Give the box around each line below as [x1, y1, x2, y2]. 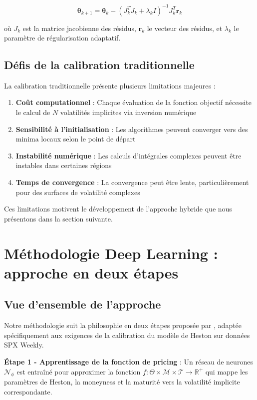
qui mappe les [205, 366, 248, 376]
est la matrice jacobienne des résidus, [22, 22, 136, 33]
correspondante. [4, 386, 52, 396]
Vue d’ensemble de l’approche [4, 296, 161, 312]
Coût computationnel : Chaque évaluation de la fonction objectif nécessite [15, 97, 252, 107]
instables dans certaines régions [15, 160, 112, 170]
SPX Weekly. [4, 339, 44, 350]
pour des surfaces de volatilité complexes [15, 186, 140, 197]
